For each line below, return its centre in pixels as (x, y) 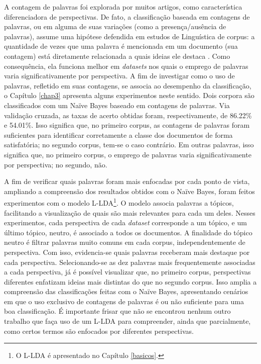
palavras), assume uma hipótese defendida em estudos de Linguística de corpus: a (129, 36)
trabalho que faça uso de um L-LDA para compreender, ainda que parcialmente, (127, 321)
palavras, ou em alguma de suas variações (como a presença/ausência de (115, 26)
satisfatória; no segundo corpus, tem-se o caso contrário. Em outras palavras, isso (129, 145)
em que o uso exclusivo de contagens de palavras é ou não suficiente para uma (124, 301)
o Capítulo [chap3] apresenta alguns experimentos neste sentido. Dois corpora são (129, 95)
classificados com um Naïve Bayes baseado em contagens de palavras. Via (117, 105)
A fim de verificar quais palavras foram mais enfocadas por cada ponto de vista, (127, 181)
